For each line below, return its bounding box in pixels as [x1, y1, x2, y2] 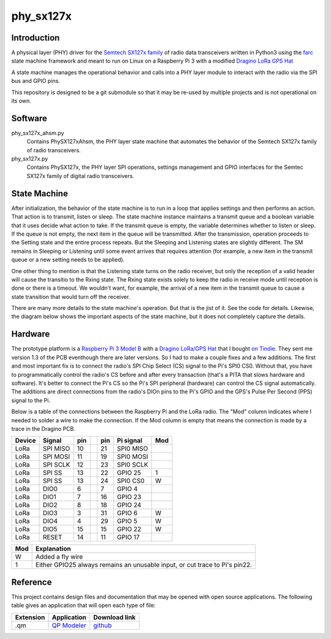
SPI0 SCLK [116, 460, 148, 469]
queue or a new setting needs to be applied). [11, 256, 125, 263]
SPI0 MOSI [116, 452, 148, 461]
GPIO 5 [116, 517, 138, 525]
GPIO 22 [116, 525, 142, 533]
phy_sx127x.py [11, 155, 48, 163]
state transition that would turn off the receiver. [11, 293, 131, 300]
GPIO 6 [116, 509, 138, 517]
